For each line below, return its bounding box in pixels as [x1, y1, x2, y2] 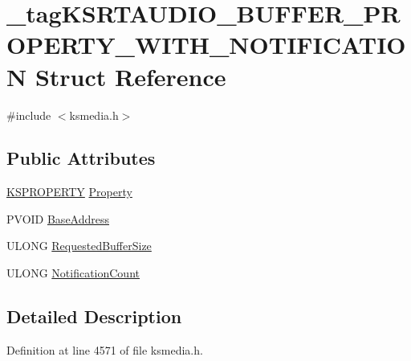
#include [6, 106, 51, 123]
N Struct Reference [6, 59, 226, 92]
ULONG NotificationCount [6, 265, 140, 281]
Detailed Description [6, 304, 182, 329]
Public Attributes [6, 146, 156, 170]
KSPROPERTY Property [6, 183, 132, 200]
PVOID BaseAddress [6, 210, 110, 227]
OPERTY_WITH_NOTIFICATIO [6, 28, 406, 61]
